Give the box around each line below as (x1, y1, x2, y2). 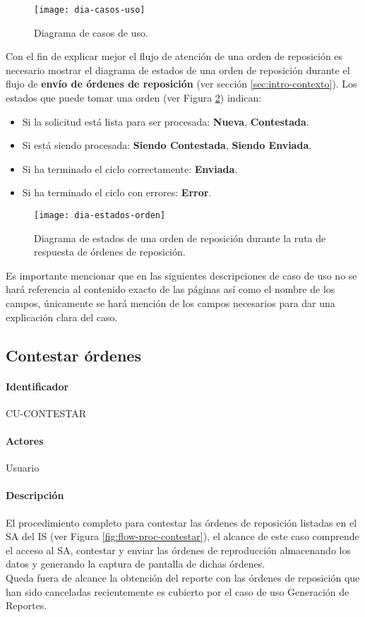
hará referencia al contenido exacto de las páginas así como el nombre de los (6, 282, 335, 296)
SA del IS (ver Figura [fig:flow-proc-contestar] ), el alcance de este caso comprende (6, 529, 359, 544)
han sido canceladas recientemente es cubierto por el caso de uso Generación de (6, 584, 349, 599)
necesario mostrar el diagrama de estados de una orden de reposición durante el (6, 62, 350, 77)
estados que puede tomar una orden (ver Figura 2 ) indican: (6, 90, 262, 105)
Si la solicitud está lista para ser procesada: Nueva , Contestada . (22, 114, 309, 128)
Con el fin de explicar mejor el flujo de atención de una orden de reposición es (6, 49, 343, 64)
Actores (6, 433, 44, 448)
